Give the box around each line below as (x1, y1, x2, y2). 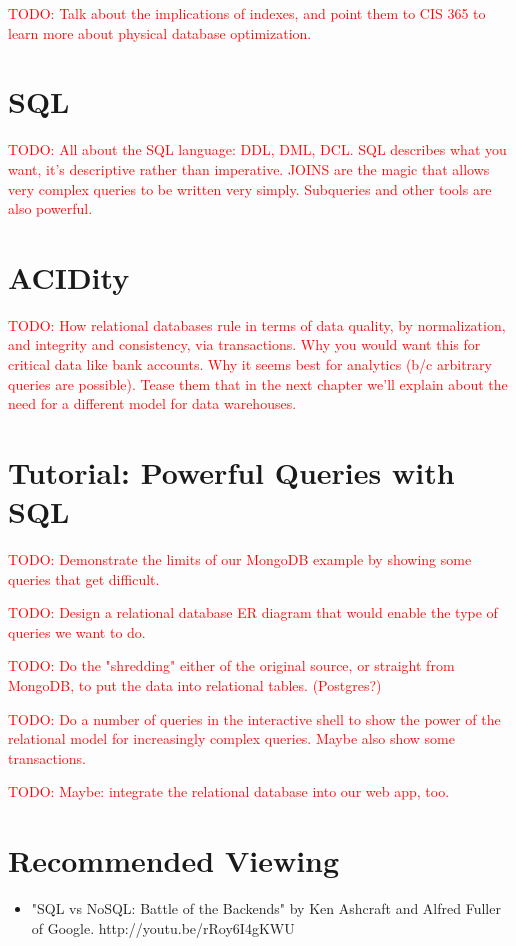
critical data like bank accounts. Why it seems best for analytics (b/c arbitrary (8, 354, 492, 374)
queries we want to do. (8, 621, 146, 642)
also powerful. (8, 198, 93, 219)
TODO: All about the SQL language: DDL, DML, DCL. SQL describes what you (8, 139, 507, 160)
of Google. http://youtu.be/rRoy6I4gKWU (31, 917, 295, 938)
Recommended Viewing (8, 840, 340, 881)
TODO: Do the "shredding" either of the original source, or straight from (8, 655, 455, 676)
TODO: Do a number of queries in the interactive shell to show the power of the (8, 708, 501, 729)
